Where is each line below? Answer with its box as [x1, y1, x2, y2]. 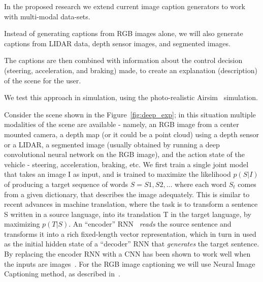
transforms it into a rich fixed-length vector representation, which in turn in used [4, 228, 256, 239]
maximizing [4, 218, 40, 229]
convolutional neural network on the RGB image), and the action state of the [4, 149, 245, 160]
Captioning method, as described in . [4, 268, 120, 279]
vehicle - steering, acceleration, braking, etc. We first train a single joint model [4, 159, 249, 169]
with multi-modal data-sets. [4, 11, 90, 21]
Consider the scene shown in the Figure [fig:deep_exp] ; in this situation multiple [4, 109, 256, 119]
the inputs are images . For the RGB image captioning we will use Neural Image [4, 258, 255, 269]
